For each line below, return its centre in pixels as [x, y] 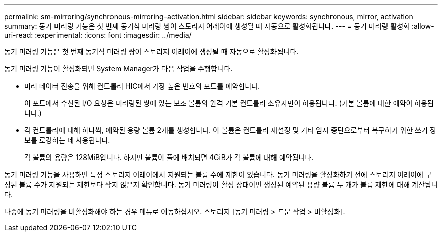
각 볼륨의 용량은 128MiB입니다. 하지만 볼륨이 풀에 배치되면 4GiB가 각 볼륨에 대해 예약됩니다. [169, 157]
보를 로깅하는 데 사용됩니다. [67, 140]
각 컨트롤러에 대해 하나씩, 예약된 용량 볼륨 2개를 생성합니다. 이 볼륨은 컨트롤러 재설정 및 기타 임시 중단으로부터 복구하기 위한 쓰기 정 [230, 130]
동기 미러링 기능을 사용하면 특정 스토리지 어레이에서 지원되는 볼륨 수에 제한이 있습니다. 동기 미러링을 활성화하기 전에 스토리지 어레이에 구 [218, 174]
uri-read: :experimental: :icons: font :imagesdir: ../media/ [98, 35]
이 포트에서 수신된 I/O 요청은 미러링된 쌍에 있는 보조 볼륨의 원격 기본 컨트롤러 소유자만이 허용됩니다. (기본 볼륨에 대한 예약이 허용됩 [229, 103]
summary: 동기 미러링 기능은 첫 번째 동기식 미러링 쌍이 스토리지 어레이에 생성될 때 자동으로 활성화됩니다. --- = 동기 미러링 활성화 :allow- [219, 26]
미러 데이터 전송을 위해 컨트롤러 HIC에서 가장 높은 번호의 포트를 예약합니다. [142, 86]
